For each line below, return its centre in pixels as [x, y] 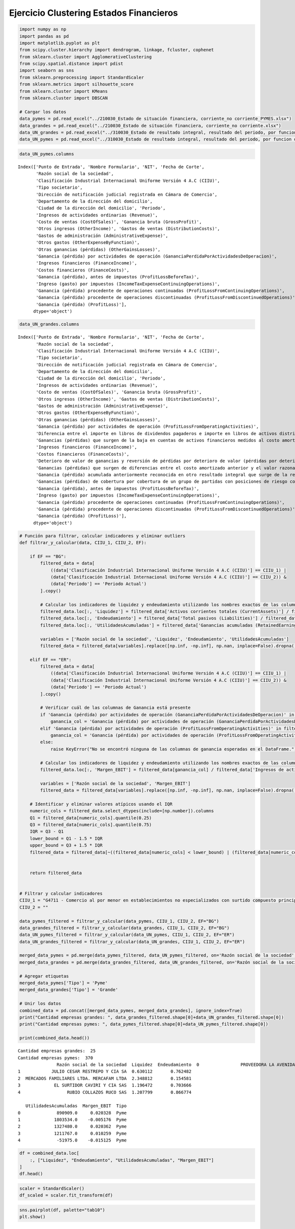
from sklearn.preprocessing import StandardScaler [82, 77]
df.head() [31, 1174]
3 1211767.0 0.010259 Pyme [73, 1133]
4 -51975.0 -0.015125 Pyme [73, 1140]
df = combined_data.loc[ [49, 1153]
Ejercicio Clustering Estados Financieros [93, 13]
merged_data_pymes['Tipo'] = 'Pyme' [64, 983]
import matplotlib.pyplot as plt [60, 43]
